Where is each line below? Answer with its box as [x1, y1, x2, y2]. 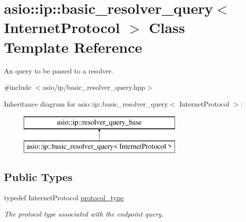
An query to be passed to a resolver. [4, 65, 113, 75]
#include [4, 82, 32, 92]
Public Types [4, 169, 73, 184]
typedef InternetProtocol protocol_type [4, 192, 124, 202]
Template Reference [4, 37, 142, 57]
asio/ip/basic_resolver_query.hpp [42, 82, 145, 92]
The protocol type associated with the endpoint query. [4, 209, 164, 219]
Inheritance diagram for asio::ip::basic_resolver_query [4, 98, 168, 109]
